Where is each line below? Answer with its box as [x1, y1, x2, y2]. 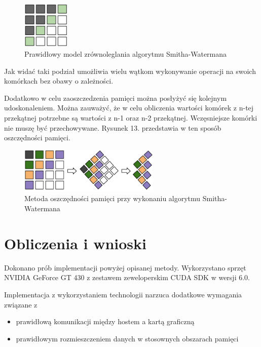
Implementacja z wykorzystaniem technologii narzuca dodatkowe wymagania [4, 289, 242, 299]
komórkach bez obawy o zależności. [4, 75, 114, 86]
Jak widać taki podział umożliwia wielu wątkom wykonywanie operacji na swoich [4, 65, 256, 76]
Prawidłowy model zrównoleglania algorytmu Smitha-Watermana [24, 48, 227, 59]
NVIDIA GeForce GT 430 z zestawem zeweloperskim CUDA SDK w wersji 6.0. [4, 272, 250, 283]
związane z [4, 299, 38, 310]
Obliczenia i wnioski [4, 233, 147, 253]
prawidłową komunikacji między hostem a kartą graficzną [16, 316, 195, 327]
